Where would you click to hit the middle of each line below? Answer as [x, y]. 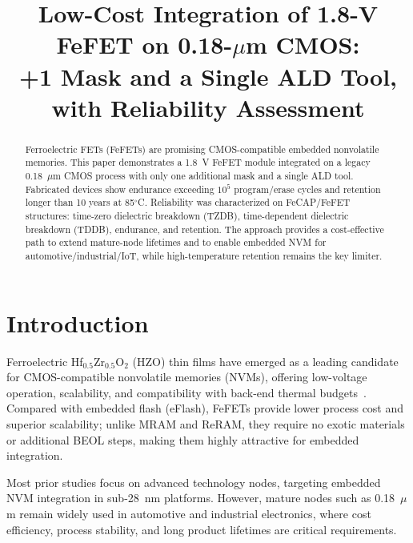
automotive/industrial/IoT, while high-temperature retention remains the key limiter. [204, 255]
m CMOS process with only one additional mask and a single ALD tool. [203, 176]
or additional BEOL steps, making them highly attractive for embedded [183, 439]
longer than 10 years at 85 [80, 202]
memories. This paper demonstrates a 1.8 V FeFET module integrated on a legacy [198, 162]
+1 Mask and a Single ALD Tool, [208, 76]
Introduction [78, 322]
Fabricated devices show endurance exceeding [120, 189]
